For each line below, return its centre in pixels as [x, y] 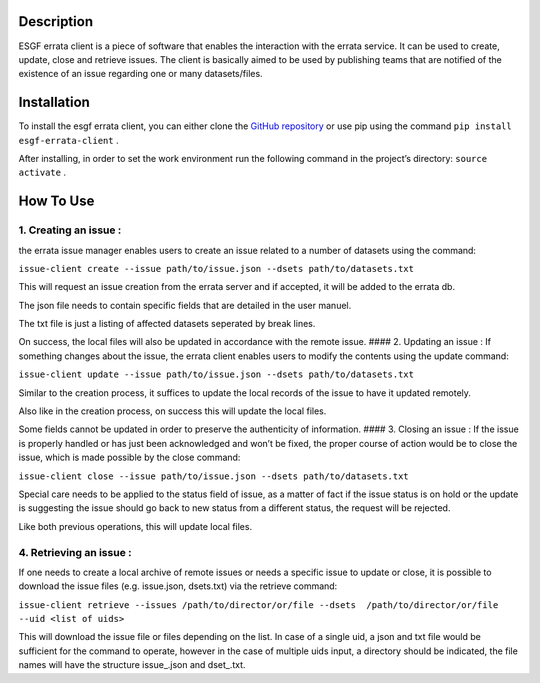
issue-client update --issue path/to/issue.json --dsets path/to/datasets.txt [216, 374]
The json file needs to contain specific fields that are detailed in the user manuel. [185, 305]
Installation [54, 102]
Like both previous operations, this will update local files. [135, 526]
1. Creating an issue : [70, 230]
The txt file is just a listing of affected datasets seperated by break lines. [167, 324]
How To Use [56, 201]
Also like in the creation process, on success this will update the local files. [172, 411]
